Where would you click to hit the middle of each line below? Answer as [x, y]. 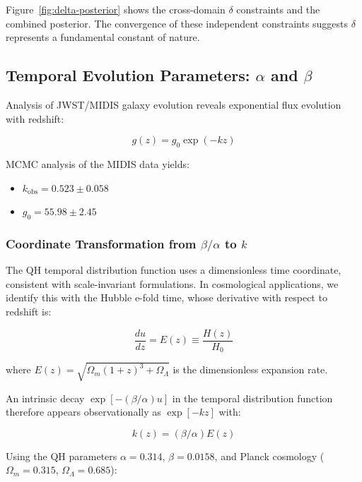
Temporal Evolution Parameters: [128, 75]
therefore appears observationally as [83, 412]
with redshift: [35, 118]
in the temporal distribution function [252, 398]
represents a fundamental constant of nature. [103, 37]
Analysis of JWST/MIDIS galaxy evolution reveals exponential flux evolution [174, 104]
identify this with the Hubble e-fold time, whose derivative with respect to [167, 297]
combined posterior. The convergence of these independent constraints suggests [177, 23]
